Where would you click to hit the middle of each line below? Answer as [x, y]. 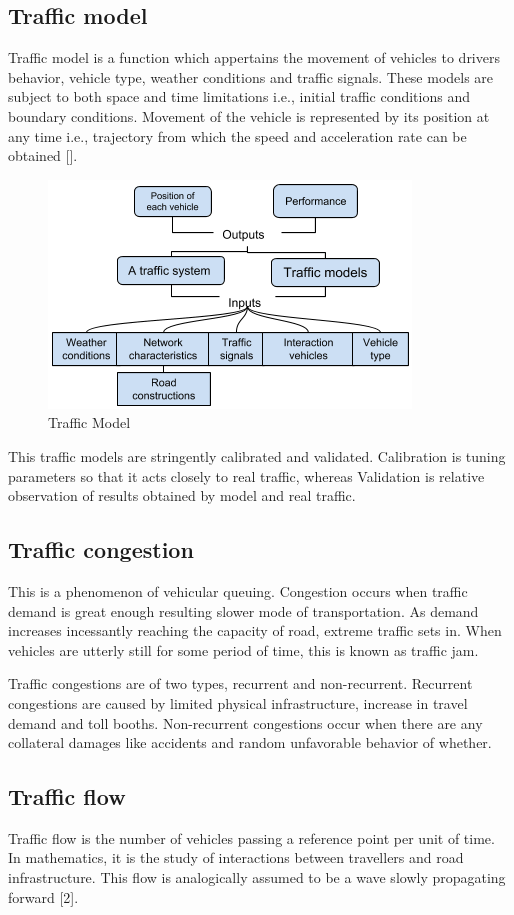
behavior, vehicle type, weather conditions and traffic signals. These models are [251, 76]
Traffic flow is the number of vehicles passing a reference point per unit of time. [251, 837]
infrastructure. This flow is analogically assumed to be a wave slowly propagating [257, 877]
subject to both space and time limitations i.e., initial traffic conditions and [239, 96]
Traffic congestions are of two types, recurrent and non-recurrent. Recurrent [240, 683]
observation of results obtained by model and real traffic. [182, 495]
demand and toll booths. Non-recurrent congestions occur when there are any [245, 722]
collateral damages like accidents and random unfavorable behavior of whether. [250, 742]
